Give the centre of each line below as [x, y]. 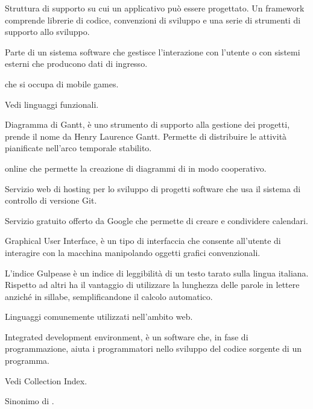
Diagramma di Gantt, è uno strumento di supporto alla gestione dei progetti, [147, 124]
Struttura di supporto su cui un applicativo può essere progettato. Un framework [155, 8]
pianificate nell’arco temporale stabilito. [78, 148]
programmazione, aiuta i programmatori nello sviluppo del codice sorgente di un [153, 348]
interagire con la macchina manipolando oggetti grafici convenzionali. [133, 252]
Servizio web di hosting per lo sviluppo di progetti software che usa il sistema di [153, 188]
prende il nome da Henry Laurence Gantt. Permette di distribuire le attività [146, 136]
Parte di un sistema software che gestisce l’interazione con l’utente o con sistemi [153, 52]
